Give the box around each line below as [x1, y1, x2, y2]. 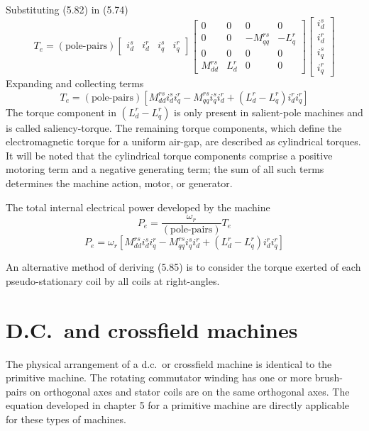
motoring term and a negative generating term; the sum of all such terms [6, 162, 324, 177]
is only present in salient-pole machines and [174, 104, 363, 119]
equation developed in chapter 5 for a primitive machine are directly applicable [6, 398, 349, 413]
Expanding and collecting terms [6, 76, 144, 91]
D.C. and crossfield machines [6, 315, 298, 344]
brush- [314, 370, 343, 385]
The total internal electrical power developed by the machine [6, 199, 270, 214]
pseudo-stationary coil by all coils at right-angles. [6, 273, 220, 288]
